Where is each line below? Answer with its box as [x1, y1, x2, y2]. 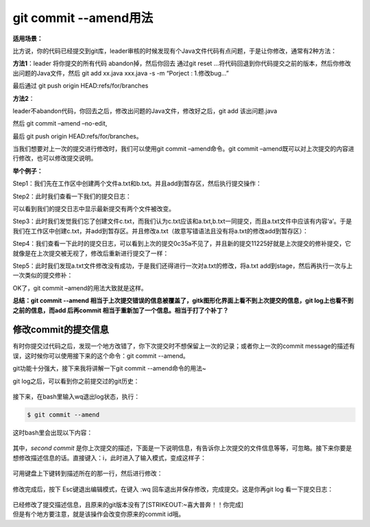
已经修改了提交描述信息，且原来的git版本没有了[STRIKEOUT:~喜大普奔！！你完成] [12, 500, 244, 508]
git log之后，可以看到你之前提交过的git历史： [12, 377, 140, 385]
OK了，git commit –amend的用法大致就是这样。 [12, 283, 147, 292]
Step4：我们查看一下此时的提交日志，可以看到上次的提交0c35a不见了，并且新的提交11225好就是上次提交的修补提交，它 [12, 239, 351, 248]
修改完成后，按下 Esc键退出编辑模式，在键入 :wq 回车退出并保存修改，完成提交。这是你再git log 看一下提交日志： [12, 484, 334, 493]
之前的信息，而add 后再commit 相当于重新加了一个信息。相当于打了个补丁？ [12, 306, 229, 314]
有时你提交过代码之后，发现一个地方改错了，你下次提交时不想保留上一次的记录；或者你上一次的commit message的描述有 [12, 342, 356, 350]
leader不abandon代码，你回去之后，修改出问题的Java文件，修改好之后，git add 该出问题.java [12, 106, 277, 115]
